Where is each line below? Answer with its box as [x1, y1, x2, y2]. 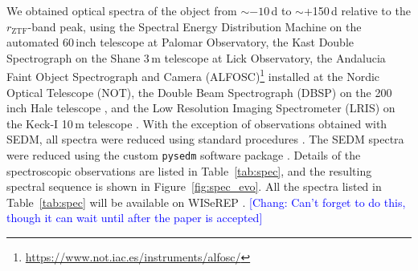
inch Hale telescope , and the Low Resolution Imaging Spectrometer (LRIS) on [6, 99, 395, 116]
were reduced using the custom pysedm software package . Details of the [6, 147, 361, 163]
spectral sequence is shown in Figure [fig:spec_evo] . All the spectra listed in [6, 178, 382, 195]
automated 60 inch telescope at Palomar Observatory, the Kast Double [6, 34, 354, 51]
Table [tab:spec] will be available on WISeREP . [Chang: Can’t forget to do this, [6, 193, 406, 210]
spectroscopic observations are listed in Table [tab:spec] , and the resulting [6, 162, 372, 179]
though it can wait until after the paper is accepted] [6, 209, 263, 226]
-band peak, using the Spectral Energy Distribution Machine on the [27, 18, 362, 34]
